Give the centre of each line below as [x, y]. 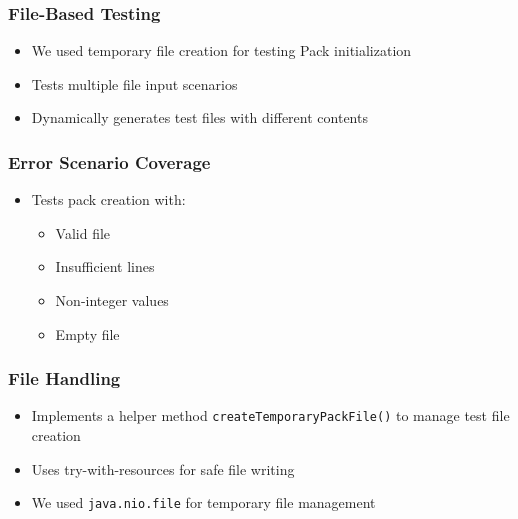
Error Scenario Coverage [109, 161]
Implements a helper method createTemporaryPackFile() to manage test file [270, 415]
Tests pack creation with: [108, 199]
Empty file [87, 333]
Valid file [83, 232]
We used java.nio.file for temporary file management [203, 502]
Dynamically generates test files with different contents [199, 117]
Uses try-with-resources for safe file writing [163, 468]
